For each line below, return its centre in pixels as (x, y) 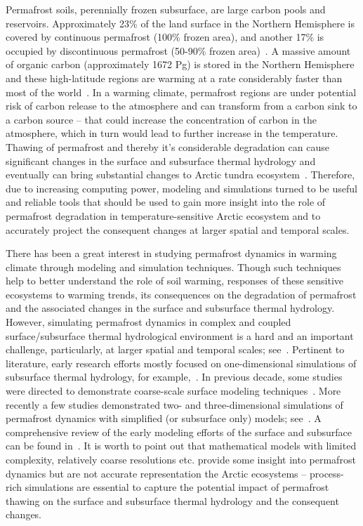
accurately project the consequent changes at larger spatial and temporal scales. (178, 229)
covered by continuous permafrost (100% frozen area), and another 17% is (165, 37)
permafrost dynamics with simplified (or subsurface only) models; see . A (164, 418)
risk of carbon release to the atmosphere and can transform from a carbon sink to (181, 106)
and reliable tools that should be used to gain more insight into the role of (166, 202)
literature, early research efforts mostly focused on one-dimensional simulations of (181, 363)
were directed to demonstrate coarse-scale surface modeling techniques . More (173, 391)
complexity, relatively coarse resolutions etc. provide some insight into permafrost (181, 459)
